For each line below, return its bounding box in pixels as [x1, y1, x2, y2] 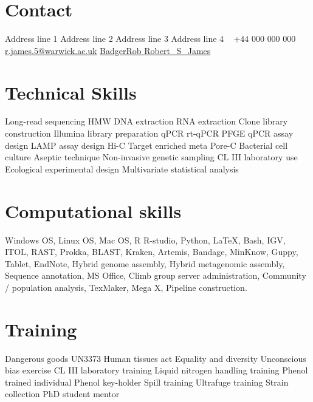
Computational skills [5, 198, 182, 223]
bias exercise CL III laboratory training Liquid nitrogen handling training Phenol [5, 364, 308, 376]
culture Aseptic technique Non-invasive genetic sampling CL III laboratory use [5, 151, 298, 163]
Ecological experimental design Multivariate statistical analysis [5, 162, 239, 175]
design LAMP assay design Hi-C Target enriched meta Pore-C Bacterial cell [5, 138, 288, 151]
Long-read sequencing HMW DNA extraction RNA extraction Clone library [5, 115, 288, 128]
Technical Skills [5, 80, 137, 104]
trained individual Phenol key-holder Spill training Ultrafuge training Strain [5, 375, 289, 388]
